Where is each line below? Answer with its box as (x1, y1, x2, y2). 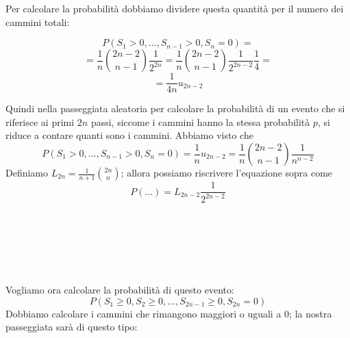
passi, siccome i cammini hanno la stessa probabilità (90, 114, 310, 129)
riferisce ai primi (5, 114, 75, 129)
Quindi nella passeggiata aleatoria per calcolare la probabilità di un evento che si (5, 101, 345, 116)
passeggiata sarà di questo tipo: (5, 320, 138, 334)
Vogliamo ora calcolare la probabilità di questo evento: (5, 283, 234, 296)
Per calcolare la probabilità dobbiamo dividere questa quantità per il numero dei (5, 1, 344, 15)
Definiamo (5, 166, 49, 180)
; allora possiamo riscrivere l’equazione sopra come (121, 166, 333, 180)
